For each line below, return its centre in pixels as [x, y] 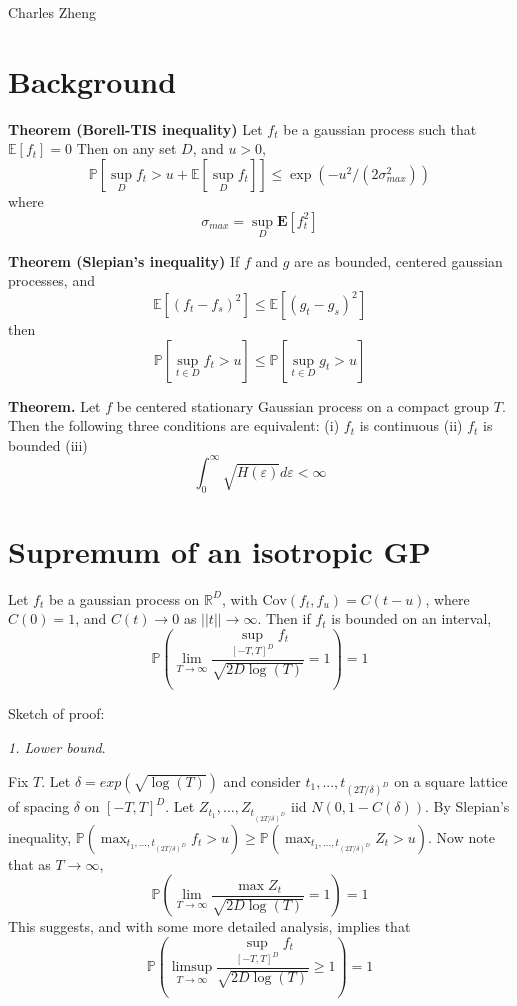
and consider [262, 780]
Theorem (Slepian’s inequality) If [124, 260]
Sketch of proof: [56, 713]
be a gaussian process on [124, 598]
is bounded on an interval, [411, 618]
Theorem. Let [54, 405]
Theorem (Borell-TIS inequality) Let [135, 128]
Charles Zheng [52, 12]
